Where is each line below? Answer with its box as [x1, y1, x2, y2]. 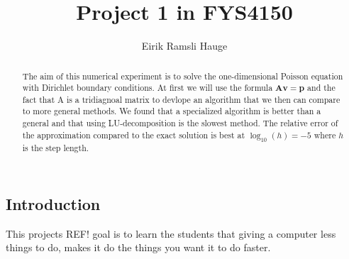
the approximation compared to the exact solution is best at [22, 128, 245, 140]
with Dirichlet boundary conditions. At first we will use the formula [22, 82, 273, 94]
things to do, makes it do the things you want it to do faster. [6, 240, 271, 255]
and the [307, 82, 336, 94]
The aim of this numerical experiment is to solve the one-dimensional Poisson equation [22, 70, 343, 82]
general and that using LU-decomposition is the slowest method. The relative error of [22, 117, 338, 129]
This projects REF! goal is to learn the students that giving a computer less [6, 226, 336, 241]
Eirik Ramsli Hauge [141, 38, 228, 53]
